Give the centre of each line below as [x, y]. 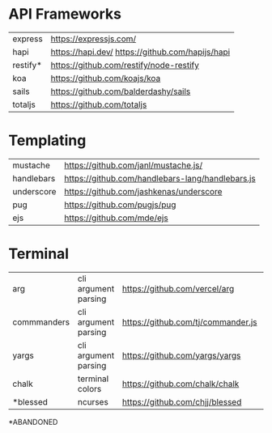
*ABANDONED [33, 422]
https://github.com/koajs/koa [106, 78]
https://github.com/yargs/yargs [181, 355]
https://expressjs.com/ [93, 39]
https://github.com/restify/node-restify [125, 65]
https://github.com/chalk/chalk [181, 384]
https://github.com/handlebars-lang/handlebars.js [160, 178]
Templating [47, 140]
